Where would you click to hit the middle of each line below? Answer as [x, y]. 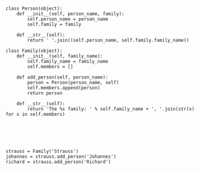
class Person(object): [34, 8]
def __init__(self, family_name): [60, 56]
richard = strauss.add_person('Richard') [58, 162]
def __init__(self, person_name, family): [70, 14]
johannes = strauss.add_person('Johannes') [61, 156]
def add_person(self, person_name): [63, 77]
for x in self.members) [36, 114]
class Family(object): [34, 51]
